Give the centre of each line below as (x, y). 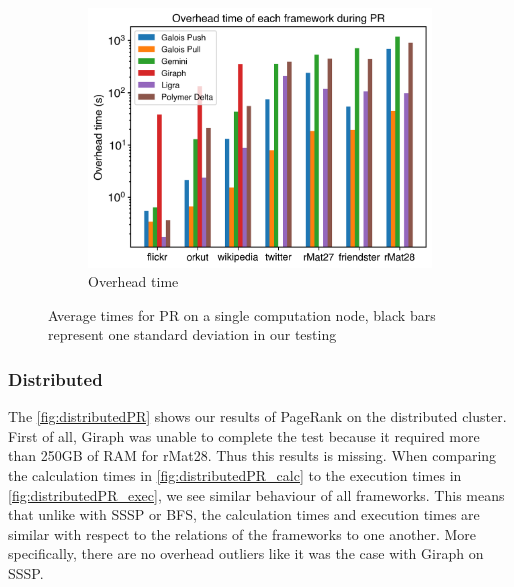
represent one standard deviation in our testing (192, 334)
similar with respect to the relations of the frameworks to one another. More (242, 533)
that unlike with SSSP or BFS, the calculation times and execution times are (244, 514)
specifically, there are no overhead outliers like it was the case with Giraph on (246, 553)
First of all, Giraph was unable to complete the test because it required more (244, 435)
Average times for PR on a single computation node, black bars (242, 314)
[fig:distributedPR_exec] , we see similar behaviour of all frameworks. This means (256, 494)
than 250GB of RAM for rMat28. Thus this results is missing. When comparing (252, 455)
